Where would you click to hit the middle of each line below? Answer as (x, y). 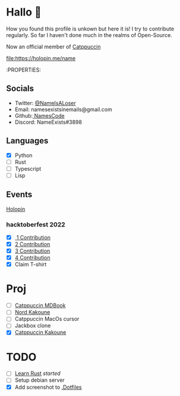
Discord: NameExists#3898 (48, 122)
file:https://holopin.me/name (41, 58)
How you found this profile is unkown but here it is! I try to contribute (90, 29)
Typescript (28, 168)
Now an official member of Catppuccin (53, 47)
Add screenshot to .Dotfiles (48, 387)
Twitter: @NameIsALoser (45, 103)
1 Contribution (34, 237)
